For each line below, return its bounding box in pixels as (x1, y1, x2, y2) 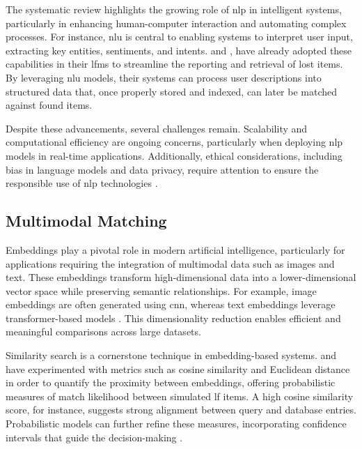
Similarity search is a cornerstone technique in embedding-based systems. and (6, 348, 337, 363)
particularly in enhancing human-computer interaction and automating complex (6, 15, 347, 30)
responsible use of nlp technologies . (6, 176, 158, 190)
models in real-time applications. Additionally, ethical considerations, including (6, 148, 343, 162)
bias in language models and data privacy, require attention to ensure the (6, 162, 319, 176)
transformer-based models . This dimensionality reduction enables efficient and (6, 310, 341, 325)
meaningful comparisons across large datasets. (6, 324, 201, 339)
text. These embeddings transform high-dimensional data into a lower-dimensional (6, 270, 356, 284)
